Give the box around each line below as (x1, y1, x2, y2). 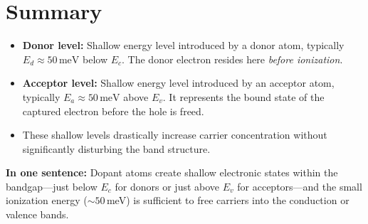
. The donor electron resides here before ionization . (122, 51, 343, 66)
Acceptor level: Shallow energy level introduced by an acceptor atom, (22, 75, 335, 90)
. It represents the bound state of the (162, 89, 325, 104)
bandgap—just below (6, 178, 98, 193)
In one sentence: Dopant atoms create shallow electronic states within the (6, 165, 338, 180)
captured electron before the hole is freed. (22, 103, 204, 118)
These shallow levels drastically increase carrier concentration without (22, 127, 327, 142)
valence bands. (6, 207, 69, 222)
